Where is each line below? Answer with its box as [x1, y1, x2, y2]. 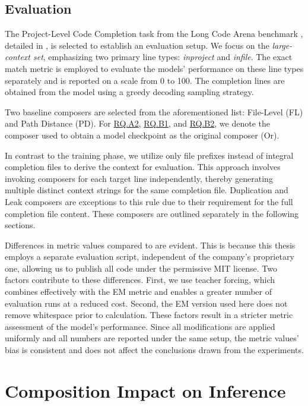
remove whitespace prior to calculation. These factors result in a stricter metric [5, 309, 293, 321]
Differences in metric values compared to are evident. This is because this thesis [5, 238, 296, 251]
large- [272, 39, 293, 51]
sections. [5, 219, 36, 231]
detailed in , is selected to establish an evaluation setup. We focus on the [5, 39, 269, 51]
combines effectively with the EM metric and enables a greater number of [5, 285, 272, 298]
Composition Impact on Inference [5, 378, 286, 402]
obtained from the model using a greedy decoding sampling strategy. [5, 86, 254, 98]
